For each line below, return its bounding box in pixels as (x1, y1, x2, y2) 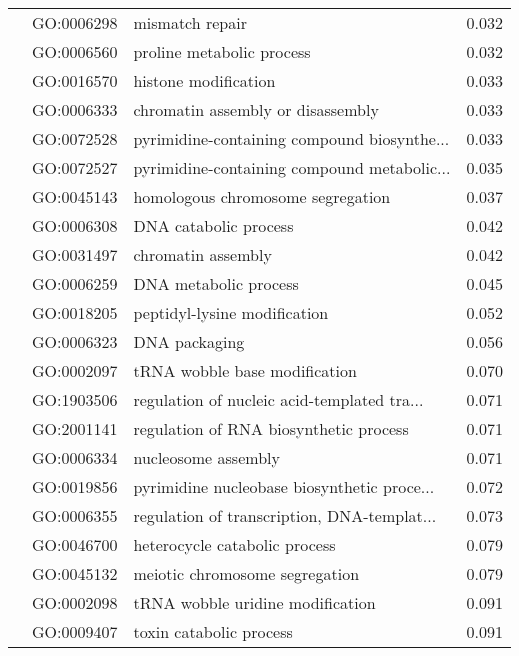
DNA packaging (133, 330, 245, 353)
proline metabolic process (133, 40, 311, 63)
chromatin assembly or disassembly (133, 98, 379, 121)
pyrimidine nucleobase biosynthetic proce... (133, 475, 435, 498)
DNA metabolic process (133, 272, 299, 295)
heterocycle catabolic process (133, 533, 336, 556)
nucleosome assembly (133, 446, 280, 469)
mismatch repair (133, 11, 247, 34)
